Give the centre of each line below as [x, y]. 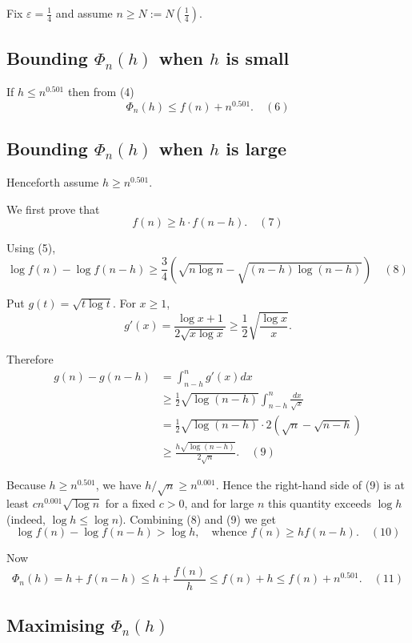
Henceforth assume [53, 182]
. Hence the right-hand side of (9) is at [310, 485]
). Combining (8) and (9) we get [197, 518]
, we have [118, 485]
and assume [84, 13]
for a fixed [130, 502]
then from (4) [101, 92]
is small [258, 58]
